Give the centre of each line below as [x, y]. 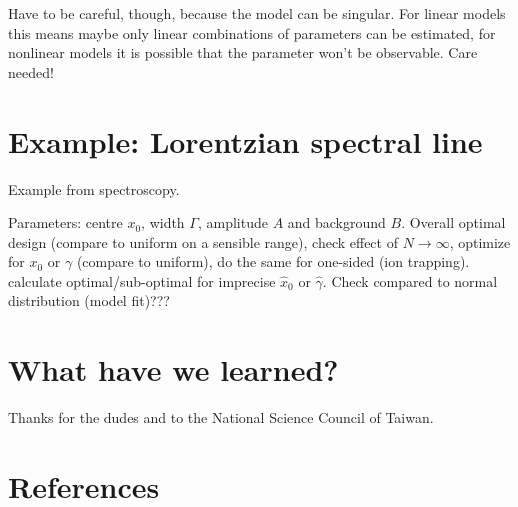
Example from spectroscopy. [94, 188]
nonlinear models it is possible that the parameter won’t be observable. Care [243, 52]
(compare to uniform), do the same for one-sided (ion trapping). [273, 261]
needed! [31, 71]
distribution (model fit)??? [89, 300]
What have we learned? [173, 369]
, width [163, 222]
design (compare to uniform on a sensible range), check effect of [203, 241]
